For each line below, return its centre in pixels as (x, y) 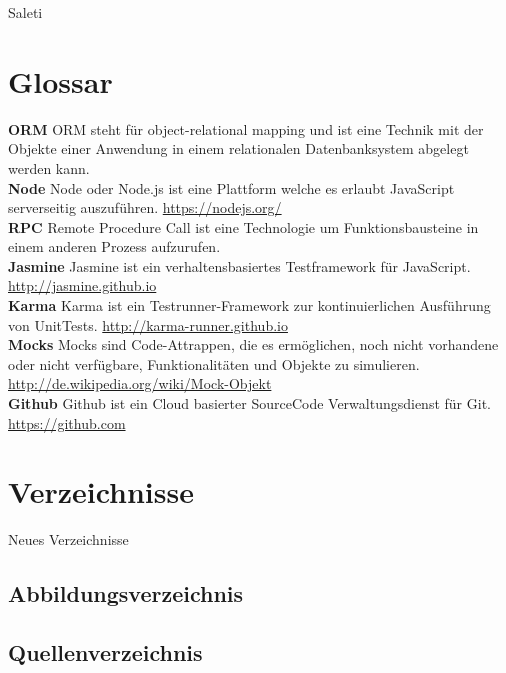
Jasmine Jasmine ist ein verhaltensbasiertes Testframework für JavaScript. (239, 265)
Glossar (60, 80)
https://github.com (67, 422)
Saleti (25, 12)
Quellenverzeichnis (105, 652)
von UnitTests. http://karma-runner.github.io (148, 324)
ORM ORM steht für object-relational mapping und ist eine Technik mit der (246, 128)
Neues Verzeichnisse (68, 539)
